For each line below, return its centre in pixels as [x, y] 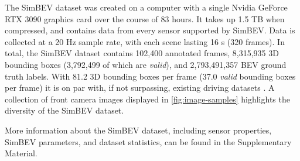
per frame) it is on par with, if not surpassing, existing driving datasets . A [140, 88]
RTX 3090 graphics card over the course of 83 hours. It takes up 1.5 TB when [145, 18]
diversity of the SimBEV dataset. [64, 110]
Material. [21, 153]
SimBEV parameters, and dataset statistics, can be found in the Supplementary [148, 141]
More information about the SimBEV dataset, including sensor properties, [138, 130]
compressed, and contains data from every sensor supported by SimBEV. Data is [150, 30]
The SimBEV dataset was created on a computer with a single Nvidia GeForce [146, 7]
